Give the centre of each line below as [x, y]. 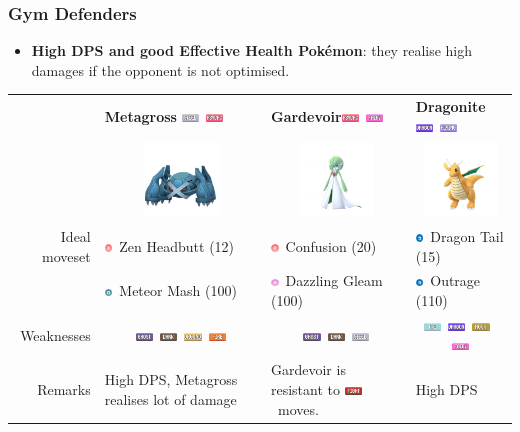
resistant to [305, 388]
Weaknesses [55, 334]
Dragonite [450, 106]
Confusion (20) [331, 245]
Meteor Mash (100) [178, 290]
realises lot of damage [170, 398]
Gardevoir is [308, 369]
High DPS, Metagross [171, 379]
